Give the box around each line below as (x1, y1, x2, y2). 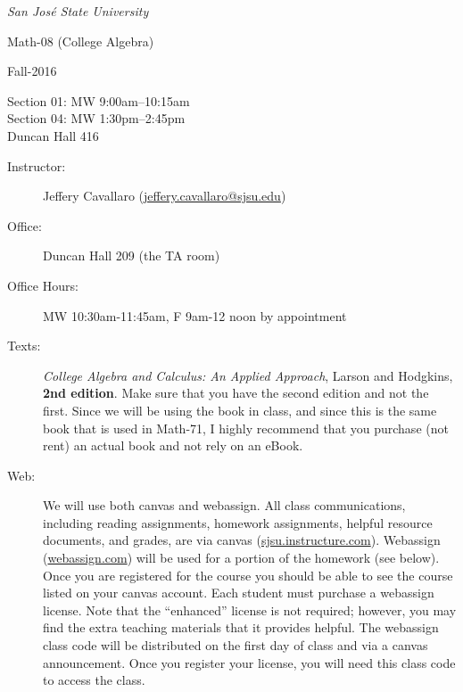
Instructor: (7, 156, 66, 175)
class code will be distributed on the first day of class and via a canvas (43, 636, 428, 655)
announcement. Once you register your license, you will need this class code (43, 653, 456, 671)
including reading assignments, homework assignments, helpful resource (43, 513, 433, 531)
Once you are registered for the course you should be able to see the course (43, 565, 453, 584)
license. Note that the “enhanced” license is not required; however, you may (43, 600, 457, 619)
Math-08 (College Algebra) (7, 31, 154, 50)
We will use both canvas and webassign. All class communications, (43, 496, 406, 515)
